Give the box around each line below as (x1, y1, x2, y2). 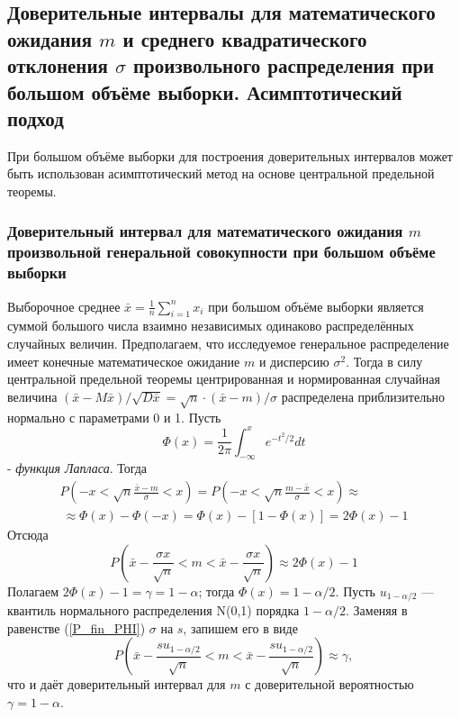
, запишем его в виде (183, 618, 298, 637)
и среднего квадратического (122, 24, 367, 52)
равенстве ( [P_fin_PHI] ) (7, 618, 146, 637)
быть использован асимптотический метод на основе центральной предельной (7, 164, 435, 183)
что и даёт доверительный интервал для (7, 675, 226, 694)
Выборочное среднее (7, 296, 121, 315)
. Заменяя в (346, 601, 408, 620)
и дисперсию (258, 351, 329, 370)
